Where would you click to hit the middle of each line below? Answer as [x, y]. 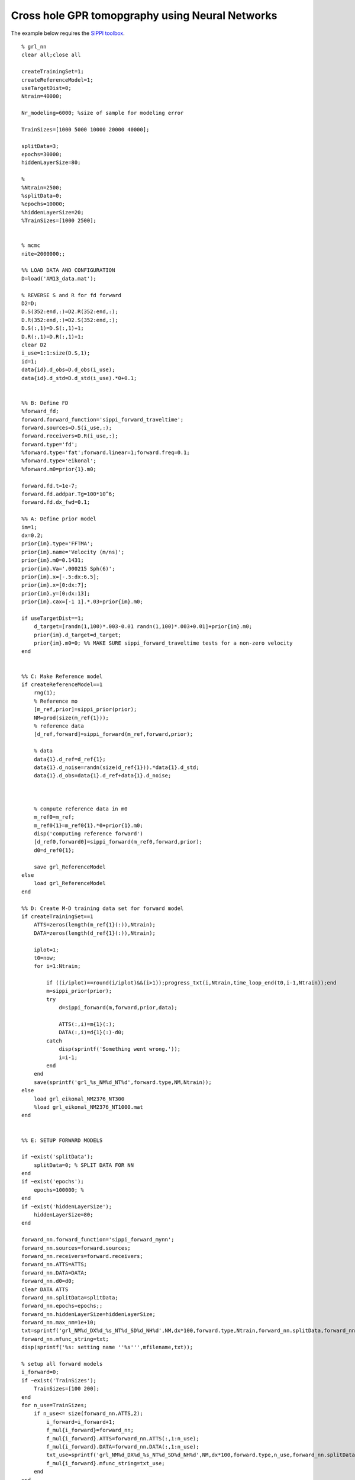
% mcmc [31, 245]
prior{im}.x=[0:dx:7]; [54, 585]
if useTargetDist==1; [53, 618]
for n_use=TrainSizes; [54, 1405]
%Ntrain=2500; [42, 187]
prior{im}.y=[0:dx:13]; [56, 593]
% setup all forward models [62, 1364]
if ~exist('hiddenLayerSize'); [67, 1206]
